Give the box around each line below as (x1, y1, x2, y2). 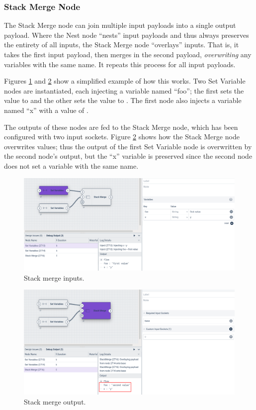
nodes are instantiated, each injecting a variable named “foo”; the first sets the (4, 85, 244, 96)
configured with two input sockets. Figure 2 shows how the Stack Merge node (4, 131, 240, 142)
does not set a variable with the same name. (4, 160, 139, 171)
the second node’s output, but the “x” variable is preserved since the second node (4, 151, 253, 161)
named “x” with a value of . (4, 104, 88, 115)
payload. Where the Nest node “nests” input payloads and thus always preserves (4, 29, 249, 40)
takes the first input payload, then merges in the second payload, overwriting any (4, 49, 252, 59)
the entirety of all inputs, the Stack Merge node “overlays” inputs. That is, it (4, 39, 239, 50)
